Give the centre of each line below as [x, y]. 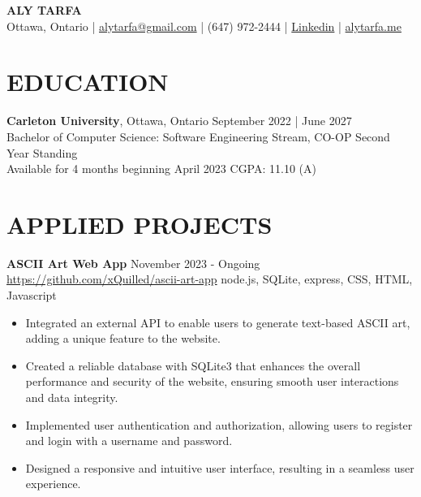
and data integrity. [72, 397]
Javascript [32, 295]
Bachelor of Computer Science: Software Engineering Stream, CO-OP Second [198, 136]
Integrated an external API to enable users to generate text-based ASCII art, [218, 322]
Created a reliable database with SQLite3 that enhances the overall [193, 365]
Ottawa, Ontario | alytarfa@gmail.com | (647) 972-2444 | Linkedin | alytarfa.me [204, 26]
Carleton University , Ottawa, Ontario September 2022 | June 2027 [179, 121]
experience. [53, 484]
